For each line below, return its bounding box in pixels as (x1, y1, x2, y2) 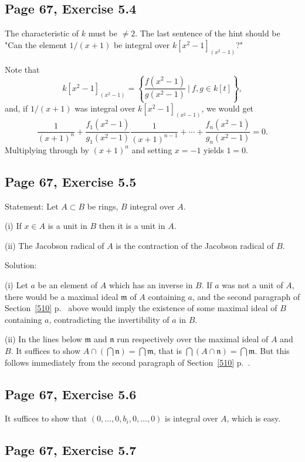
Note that (5, 63, 40, 75)
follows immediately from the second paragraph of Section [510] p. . (5, 356, 250, 368)
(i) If (5, 220, 22, 232)
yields (204, 143, 224, 156)
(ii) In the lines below (5, 333, 82, 345)
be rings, (87, 200, 118, 212)
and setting (131, 143, 172, 156)
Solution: (5, 259, 37, 271)
